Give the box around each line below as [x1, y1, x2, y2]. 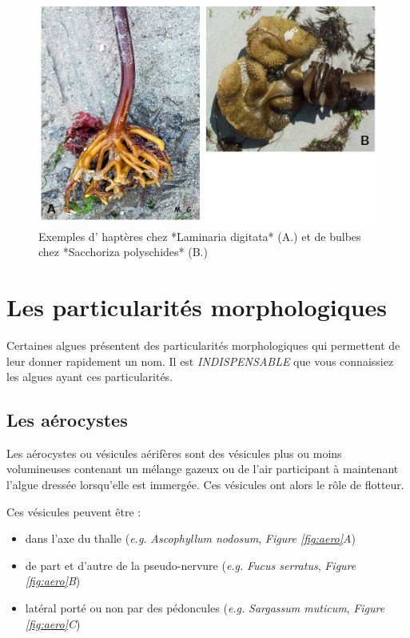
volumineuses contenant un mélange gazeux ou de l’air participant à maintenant [6, 460, 399, 477]
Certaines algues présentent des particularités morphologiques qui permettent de [6, 336, 400, 353]
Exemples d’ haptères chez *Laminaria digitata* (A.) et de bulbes [38, 227, 361, 244]
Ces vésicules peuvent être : [6, 503, 141, 520]
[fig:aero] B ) [25, 572, 81, 589]
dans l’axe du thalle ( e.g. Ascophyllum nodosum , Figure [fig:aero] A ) [25, 530, 356, 547]
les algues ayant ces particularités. [6, 368, 173, 385]
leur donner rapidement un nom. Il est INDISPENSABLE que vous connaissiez [6, 352, 394, 369]
